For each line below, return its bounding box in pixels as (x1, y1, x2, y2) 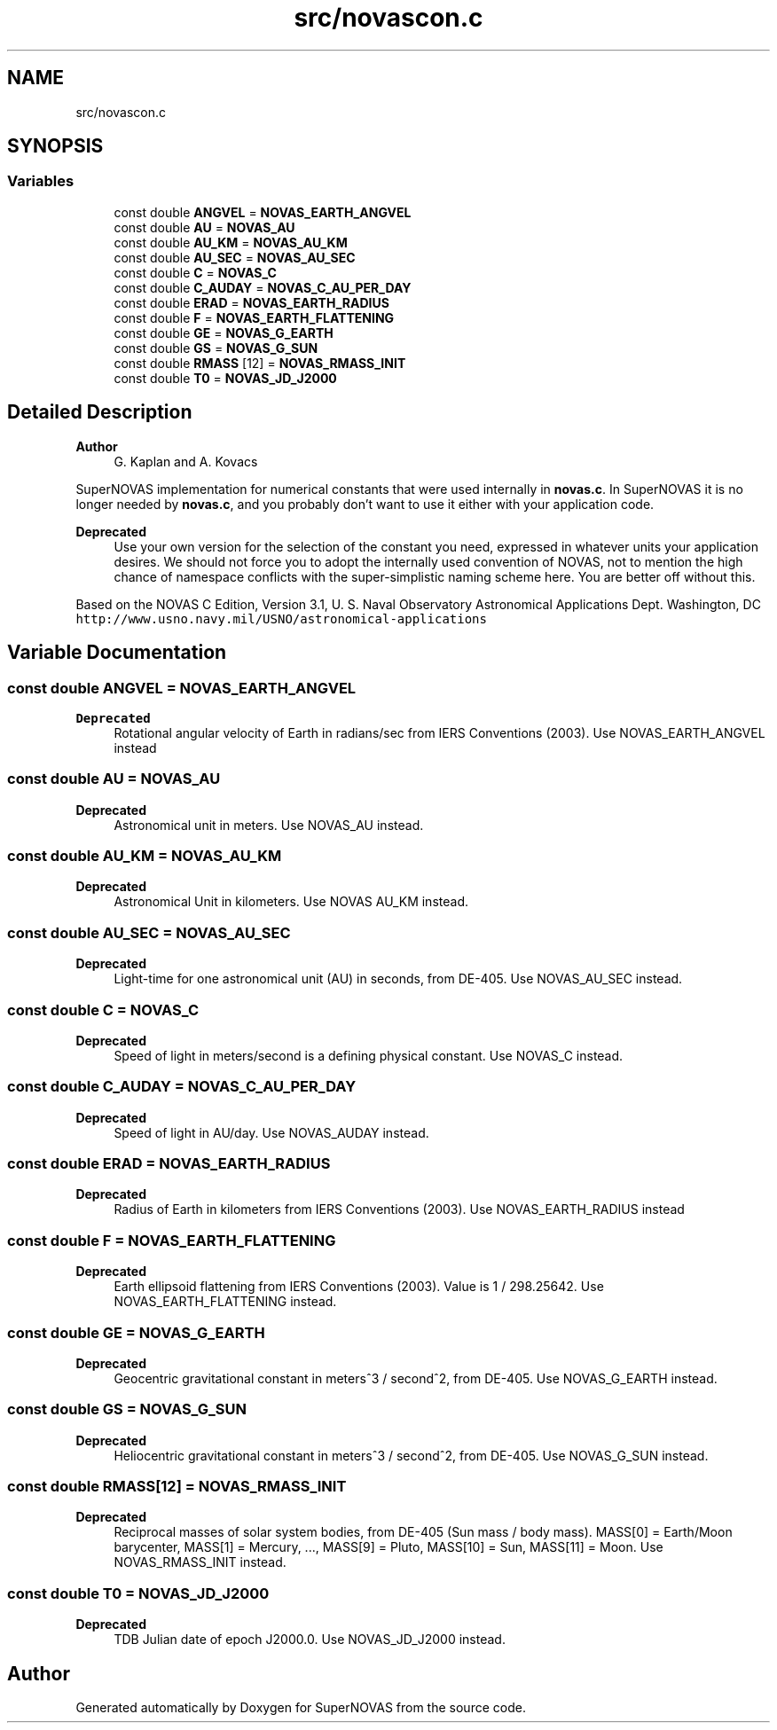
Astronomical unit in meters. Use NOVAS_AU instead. (114, 817, 424, 833)
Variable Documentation (7, 641, 227, 664)
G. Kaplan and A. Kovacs (114, 453, 258, 469)
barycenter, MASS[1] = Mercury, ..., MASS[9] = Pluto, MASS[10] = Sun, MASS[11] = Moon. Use (114, 1539, 663, 1555)
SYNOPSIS (7, 135, 104, 158)
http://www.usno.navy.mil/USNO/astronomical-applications (75, 611, 487, 626)
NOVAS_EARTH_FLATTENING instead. (114, 1294, 337, 1310)
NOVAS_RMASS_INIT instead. (114, 1554, 286, 1570)
